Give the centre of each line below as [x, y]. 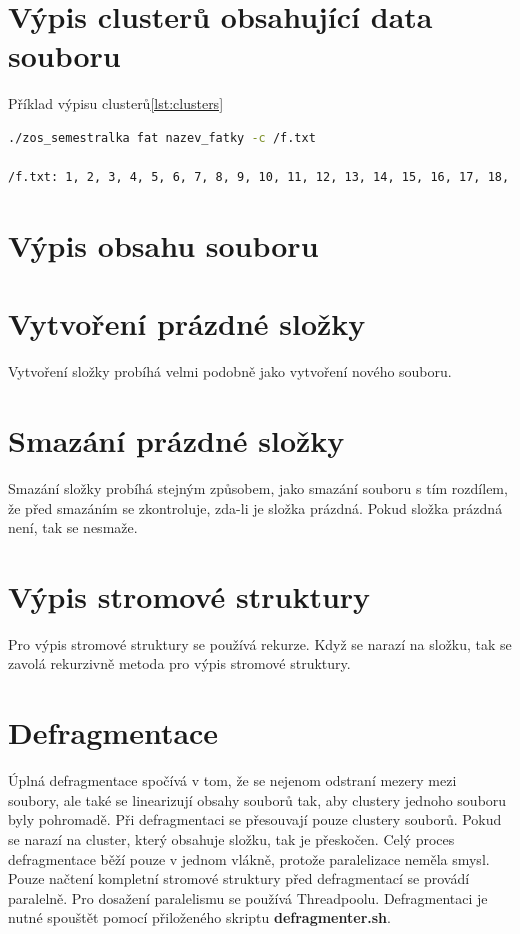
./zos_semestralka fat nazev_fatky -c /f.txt [162, 137]
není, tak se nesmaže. [73, 527]
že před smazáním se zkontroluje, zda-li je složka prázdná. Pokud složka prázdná [255, 507]
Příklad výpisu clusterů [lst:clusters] [116, 103]
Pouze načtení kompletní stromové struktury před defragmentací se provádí [239, 878]
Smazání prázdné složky [176, 439]
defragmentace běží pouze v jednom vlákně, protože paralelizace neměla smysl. [249, 858]
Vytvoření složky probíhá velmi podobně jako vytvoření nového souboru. [230, 371]
